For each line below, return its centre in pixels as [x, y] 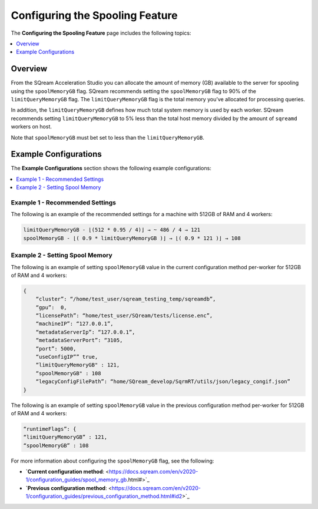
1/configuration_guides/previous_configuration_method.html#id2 [104, 496]
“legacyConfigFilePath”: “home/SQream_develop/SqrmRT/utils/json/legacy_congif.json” [163, 382]
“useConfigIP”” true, [67, 357]
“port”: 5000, [56, 348]
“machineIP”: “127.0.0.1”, [75, 324]
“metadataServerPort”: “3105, [79, 341]
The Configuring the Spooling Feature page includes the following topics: [101, 33]
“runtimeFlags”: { [50, 429]
